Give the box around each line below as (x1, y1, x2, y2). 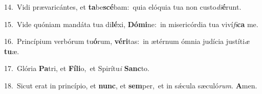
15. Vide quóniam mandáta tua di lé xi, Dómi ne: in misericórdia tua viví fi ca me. (4, 18, 258, 29)
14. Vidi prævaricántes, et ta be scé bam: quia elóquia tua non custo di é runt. (4, 2, 242, 12)
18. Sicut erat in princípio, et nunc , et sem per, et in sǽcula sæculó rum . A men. (4, 80, 257, 90)
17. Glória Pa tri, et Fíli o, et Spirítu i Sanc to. (4, 63, 149, 74)
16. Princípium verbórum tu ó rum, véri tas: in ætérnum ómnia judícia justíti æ (4, 36, 250, 46)
